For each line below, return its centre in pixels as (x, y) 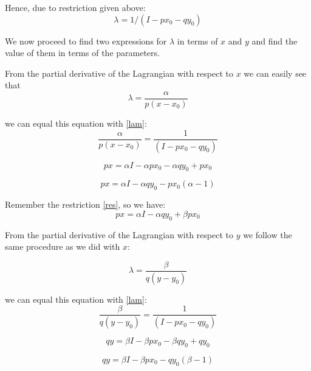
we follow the (268, 234)
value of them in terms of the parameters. (82, 53)
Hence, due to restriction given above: (75, 7)
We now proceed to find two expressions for (86, 41)
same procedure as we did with (63, 246)
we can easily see (275, 73)
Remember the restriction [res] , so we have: (85, 204)
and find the (275, 41)
